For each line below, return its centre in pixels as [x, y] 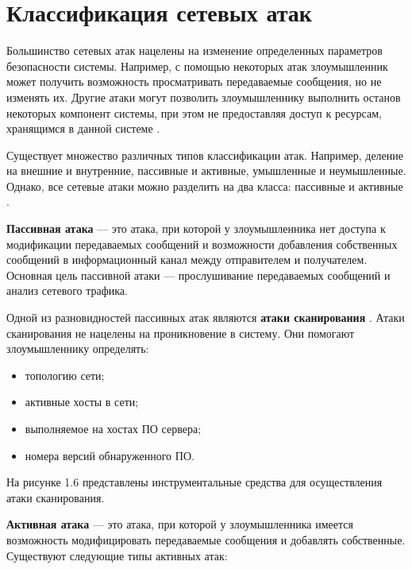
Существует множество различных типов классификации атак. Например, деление [205, 155]
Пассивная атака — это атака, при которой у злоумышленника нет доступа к [196, 228]
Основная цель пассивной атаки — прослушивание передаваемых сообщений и [198, 275]
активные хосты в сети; [82, 402]
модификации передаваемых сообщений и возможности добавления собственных [202, 244]
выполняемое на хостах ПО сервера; [113, 428]
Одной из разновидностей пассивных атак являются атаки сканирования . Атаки [206, 317]
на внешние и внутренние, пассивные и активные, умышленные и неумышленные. [206, 170]
